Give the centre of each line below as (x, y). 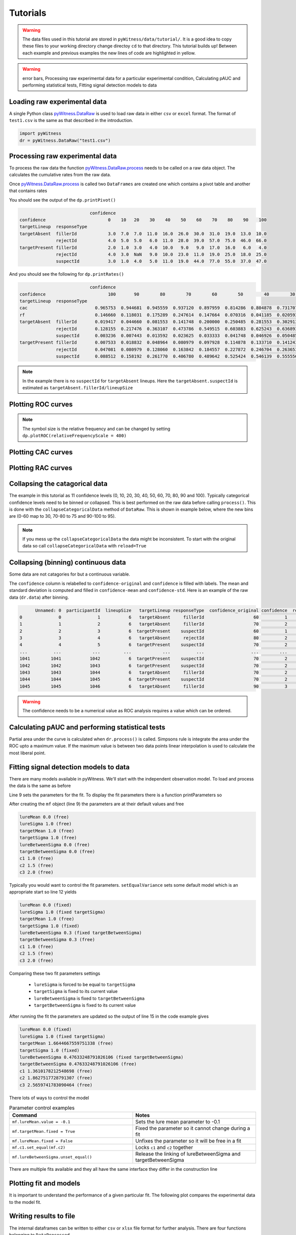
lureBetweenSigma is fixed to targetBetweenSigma (89, 998)
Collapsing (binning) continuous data (68, 562)
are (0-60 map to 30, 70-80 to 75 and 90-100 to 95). (62, 516)
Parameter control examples (42, 1108)
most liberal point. (27, 753)
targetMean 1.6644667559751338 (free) (66, 1043)
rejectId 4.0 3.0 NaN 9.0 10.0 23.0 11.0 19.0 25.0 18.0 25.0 (161, 254)
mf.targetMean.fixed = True (44, 1131)
